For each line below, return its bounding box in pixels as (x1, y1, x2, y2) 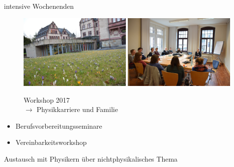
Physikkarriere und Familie (36, 104, 118, 114)
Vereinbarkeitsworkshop (15, 137, 87, 147)
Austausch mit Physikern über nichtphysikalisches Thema (4, 153, 178, 164)
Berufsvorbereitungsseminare (15, 120, 102, 131)
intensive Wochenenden (4, 1, 74, 11)
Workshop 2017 (24, 94, 70, 105)
